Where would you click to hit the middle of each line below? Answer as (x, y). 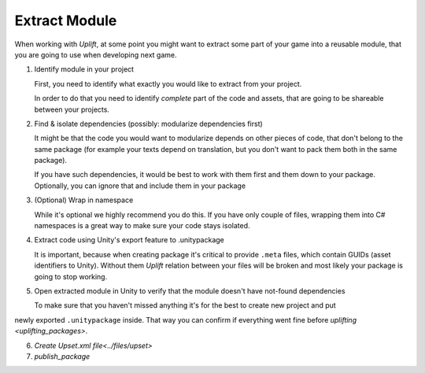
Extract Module (66, 20)
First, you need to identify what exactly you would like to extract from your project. (168, 83)
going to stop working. (71, 276)
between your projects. (72, 109)
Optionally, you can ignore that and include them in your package (140, 186)
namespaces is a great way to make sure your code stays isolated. (142, 226)
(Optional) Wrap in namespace (84, 200)
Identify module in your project (84, 69)
